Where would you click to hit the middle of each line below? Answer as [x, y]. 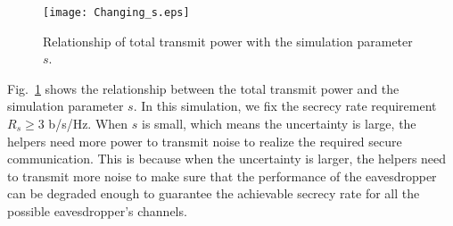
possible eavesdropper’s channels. [97, 211]
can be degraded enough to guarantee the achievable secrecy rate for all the [214, 193]
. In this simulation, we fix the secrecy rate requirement [285, 106]
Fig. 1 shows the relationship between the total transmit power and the [203, 88]
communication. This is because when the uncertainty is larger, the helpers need [227, 159]
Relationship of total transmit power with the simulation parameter [228, 41]
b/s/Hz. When [88, 124]
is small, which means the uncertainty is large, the [279, 124]
